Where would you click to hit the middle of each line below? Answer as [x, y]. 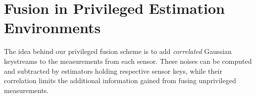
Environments [52, 27]
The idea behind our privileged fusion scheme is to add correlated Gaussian [118, 51]
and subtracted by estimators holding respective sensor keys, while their [113, 71]
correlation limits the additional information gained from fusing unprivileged [120, 80]
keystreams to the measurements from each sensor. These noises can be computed [128, 61]
